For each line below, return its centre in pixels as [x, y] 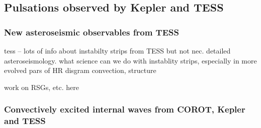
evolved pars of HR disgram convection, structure [80, 70]
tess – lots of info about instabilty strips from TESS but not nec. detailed [117, 50]
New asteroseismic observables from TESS [92, 32]
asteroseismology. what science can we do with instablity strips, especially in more [130, 60]
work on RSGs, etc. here [41, 87]
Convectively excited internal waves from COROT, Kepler [125, 109]
